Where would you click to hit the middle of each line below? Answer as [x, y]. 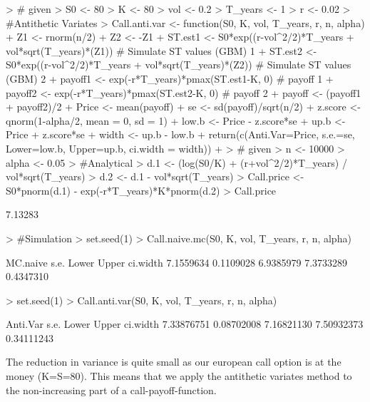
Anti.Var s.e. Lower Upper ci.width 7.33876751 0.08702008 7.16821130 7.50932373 [185, 324]
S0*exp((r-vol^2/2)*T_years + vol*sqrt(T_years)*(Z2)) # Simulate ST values [179, 65]
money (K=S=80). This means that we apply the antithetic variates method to [179, 376]
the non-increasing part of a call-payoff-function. [111, 390]
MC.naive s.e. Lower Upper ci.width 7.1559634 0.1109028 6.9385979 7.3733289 [177, 262]
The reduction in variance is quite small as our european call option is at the [174, 362]
